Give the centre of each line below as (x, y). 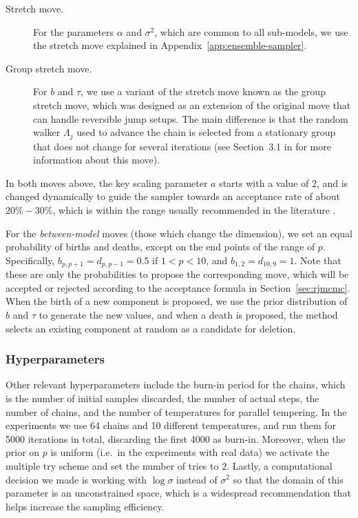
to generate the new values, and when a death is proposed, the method (188, 315)
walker (47, 132)
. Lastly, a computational (280, 465)
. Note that (318, 260)
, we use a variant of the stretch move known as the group (203, 91)
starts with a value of (264, 182)
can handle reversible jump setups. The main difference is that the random (191, 118)
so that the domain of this (288, 479)
